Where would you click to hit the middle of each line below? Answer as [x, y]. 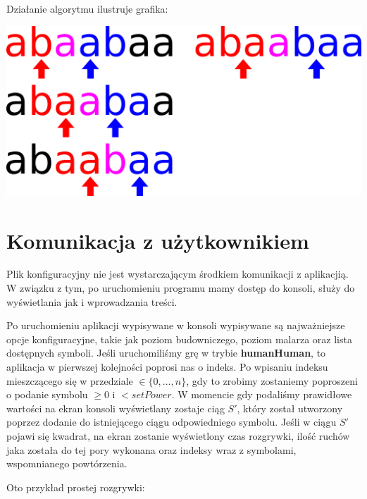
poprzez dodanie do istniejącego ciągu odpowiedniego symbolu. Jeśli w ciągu [172, 422]
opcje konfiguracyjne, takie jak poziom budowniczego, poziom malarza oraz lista [179, 339]
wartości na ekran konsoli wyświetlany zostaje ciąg [116, 408]
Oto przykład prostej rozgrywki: [76, 487]
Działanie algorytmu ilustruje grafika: [87, 8]
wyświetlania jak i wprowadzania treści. [92, 301]
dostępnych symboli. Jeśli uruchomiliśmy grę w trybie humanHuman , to [166, 353]
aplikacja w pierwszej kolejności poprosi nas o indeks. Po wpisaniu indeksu [167, 367]
